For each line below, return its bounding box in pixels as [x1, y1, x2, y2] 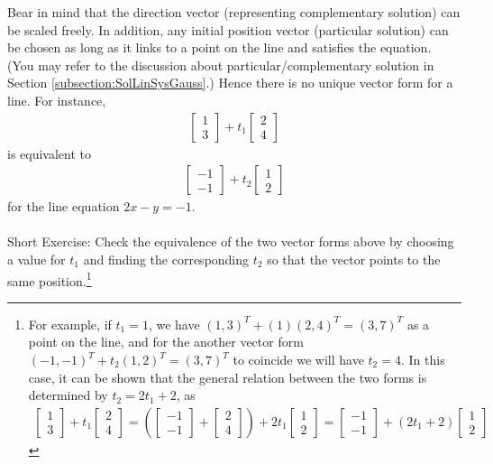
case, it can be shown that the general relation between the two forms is [28, 367, 427, 386]
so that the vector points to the [267, 250, 441, 268]
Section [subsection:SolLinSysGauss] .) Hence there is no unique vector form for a [7, 73, 453, 92]
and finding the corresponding [83, 250, 250, 268]
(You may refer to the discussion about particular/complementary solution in [7, 55, 434, 74]
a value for [7, 250, 66, 268]
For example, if [28, 314, 112, 333]
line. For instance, [7, 90, 106, 109]
